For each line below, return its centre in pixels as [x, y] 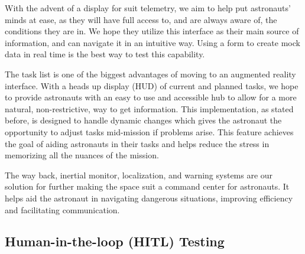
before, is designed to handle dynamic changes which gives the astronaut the [143, 120]
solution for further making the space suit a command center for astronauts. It [147, 186]
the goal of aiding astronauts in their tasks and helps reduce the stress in [137, 143]
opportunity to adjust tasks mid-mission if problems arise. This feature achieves [149, 131]
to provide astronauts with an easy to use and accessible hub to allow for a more [151, 97]
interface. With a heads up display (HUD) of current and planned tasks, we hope [152, 85]
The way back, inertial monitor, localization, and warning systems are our [139, 175]
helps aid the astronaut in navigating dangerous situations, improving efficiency [149, 198]
